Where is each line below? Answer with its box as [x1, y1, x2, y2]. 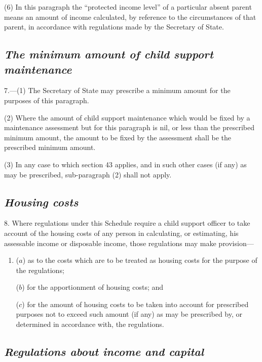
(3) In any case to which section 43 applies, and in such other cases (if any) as [4, 159, 247, 169]
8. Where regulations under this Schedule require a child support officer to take [4, 218, 250, 228]
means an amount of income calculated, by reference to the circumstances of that [4, 11, 256, 22]
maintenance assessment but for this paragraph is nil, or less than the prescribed [4, 122, 255, 133]
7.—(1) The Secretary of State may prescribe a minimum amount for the [4, 85, 231, 96]
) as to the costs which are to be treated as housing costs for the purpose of [22, 255, 257, 265]
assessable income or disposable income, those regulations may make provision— [4, 237, 254, 248]
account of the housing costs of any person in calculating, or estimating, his [4, 227, 239, 238]
